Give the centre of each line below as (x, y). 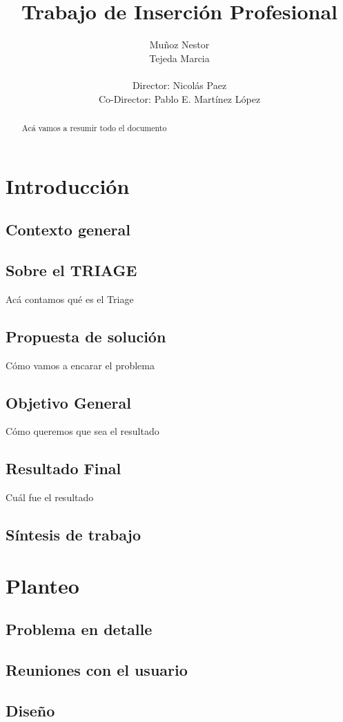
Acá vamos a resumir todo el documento (94, 127)
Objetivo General (68, 402)
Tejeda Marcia (179, 58)
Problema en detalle (79, 629)
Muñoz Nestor (179, 45)
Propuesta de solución (86, 336)
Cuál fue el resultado (50, 497)
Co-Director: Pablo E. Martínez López (179, 98)
